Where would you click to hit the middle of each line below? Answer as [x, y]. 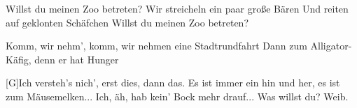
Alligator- [331, 46]
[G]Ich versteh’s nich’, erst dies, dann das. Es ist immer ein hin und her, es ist [173, 83]
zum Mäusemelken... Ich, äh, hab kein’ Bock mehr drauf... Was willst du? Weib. [177, 96]
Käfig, [19, 59]
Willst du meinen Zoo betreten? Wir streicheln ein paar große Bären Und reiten [177, 8]
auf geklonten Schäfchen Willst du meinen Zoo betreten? [127, 22]
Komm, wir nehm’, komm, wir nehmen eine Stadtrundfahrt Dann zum [156, 46]
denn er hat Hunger [77, 59]
